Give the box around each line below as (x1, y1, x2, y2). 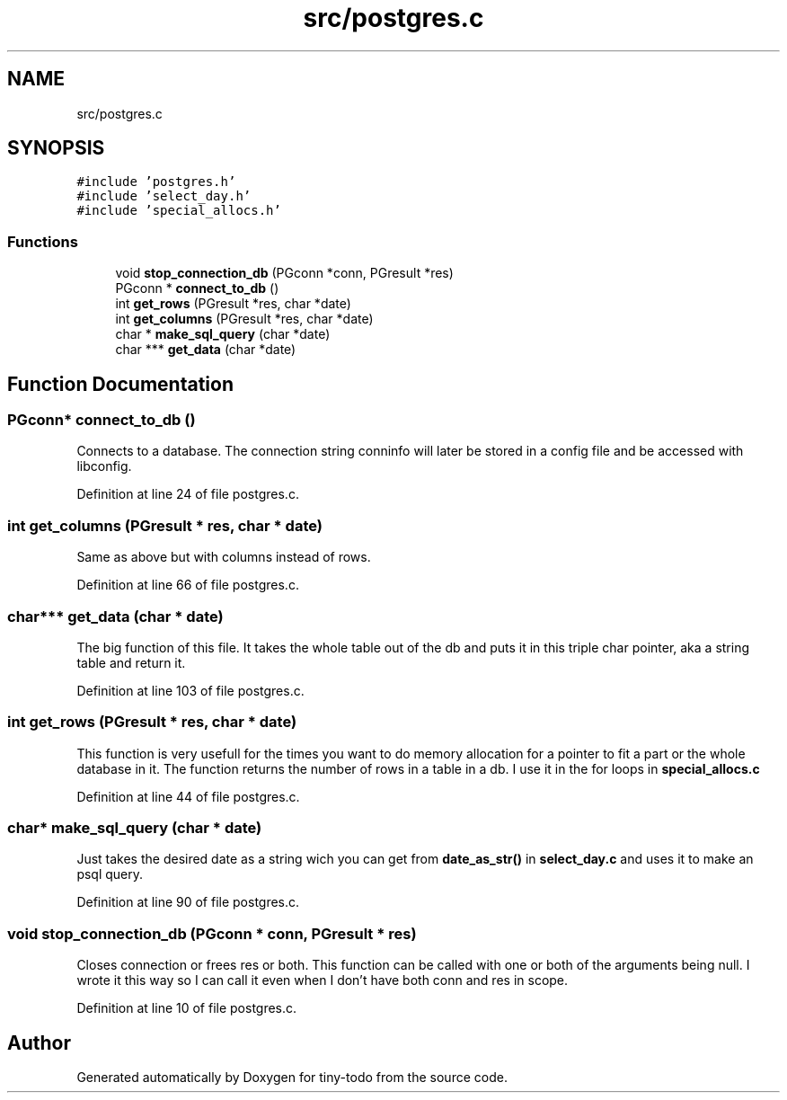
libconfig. (76, 458, 132, 475)
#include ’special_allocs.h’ (76, 203, 281, 218)
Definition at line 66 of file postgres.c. (76, 577, 299, 593)
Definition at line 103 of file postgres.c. (76, 682, 305, 698)
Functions (7, 232, 78, 251)
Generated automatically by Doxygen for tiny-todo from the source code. (76, 1069, 508, 1085)
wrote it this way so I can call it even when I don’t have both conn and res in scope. (76, 972, 569, 989)
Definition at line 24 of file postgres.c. (76, 486, 299, 502)
